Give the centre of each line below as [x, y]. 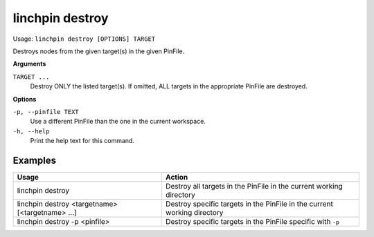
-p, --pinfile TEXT [46, 112]
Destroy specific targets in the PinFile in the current [249, 204]
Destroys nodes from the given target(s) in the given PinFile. [99, 51]
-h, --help [31, 131]
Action [177, 177]
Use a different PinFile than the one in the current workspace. [118, 122]
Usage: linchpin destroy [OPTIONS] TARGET [84, 39]
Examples [35, 160]
